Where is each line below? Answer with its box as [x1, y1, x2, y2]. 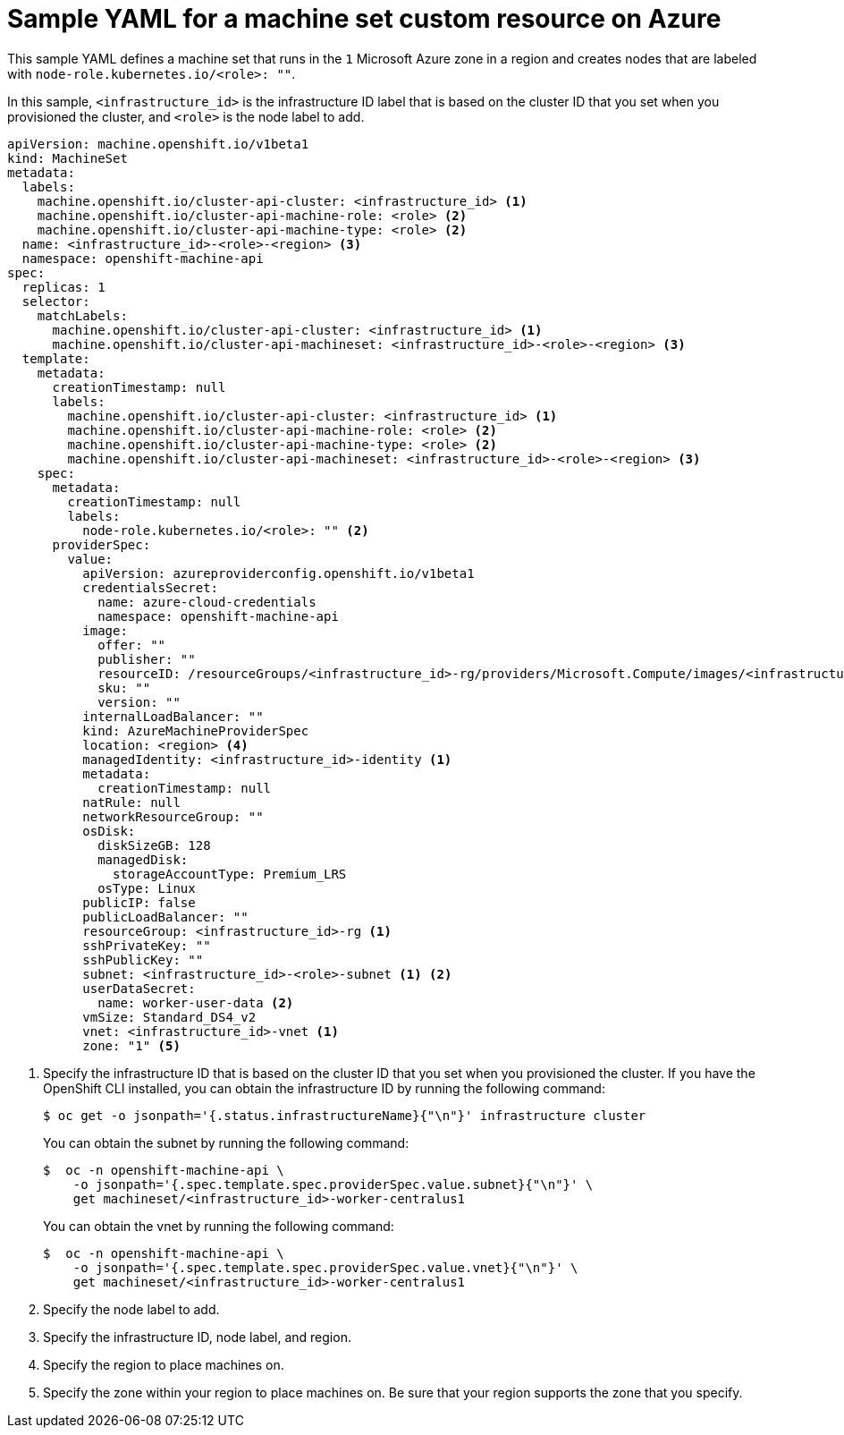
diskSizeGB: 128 [97, 837, 211, 853]
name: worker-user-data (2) [97, 995, 294, 1010]
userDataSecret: [82, 981, 196, 996]
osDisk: [82, 823, 136, 838]
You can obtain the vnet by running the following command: [43, 1218, 394, 1234]
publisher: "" [97, 651, 196, 667]
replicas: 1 [21, 279, 105, 294]
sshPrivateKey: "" [82, 938, 211, 953]
